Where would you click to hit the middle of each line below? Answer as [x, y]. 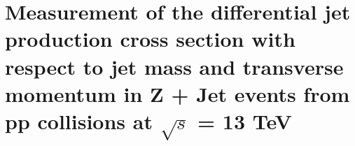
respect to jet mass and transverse [174, 66]
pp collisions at [79, 121]
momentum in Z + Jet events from [177, 93]
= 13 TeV [245, 121]
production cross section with [150, 39]
